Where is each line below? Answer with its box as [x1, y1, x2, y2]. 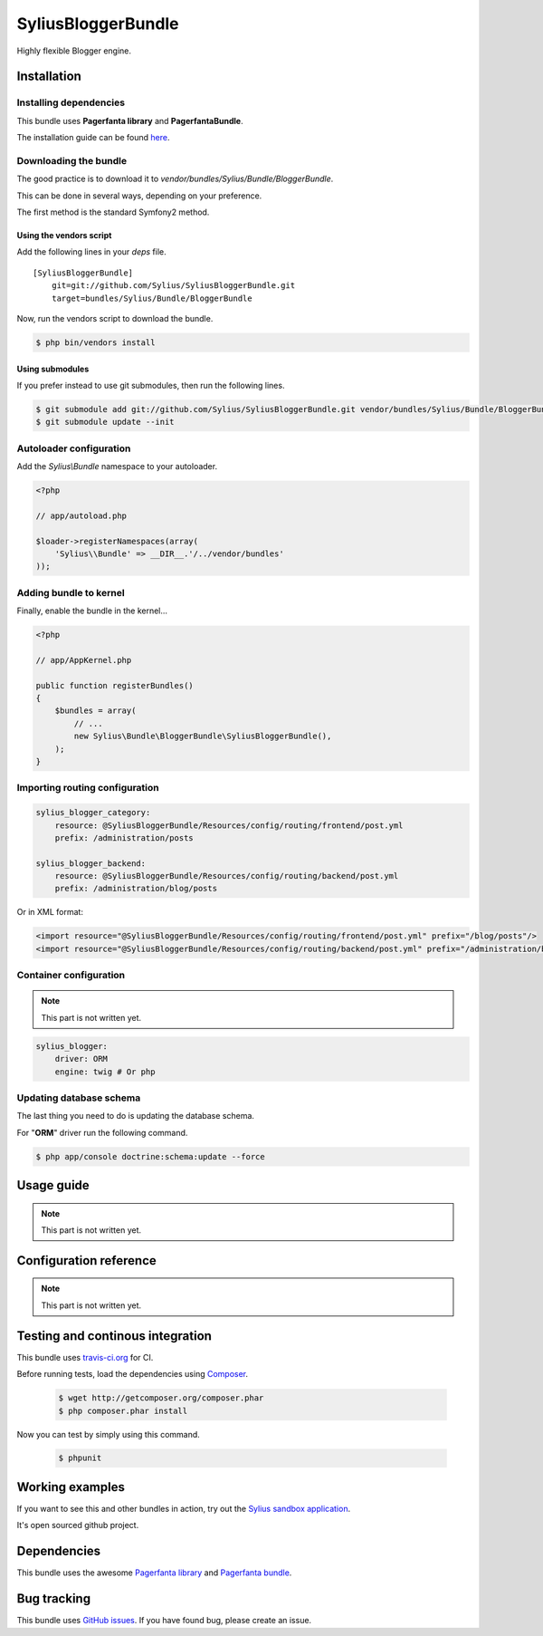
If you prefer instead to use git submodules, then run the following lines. [16, 380, 285, 390]
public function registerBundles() [35, 680, 194, 690]
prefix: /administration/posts [54, 832, 194, 842]
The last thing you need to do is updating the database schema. [16, 1111, 255, 1121]
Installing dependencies [16, 96, 126, 109]
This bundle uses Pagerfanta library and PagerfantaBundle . [16, 115, 243, 126]
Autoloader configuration [16, 442, 131, 455]
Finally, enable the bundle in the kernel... [16, 605, 167, 616]
